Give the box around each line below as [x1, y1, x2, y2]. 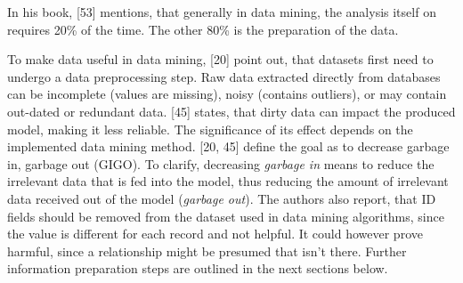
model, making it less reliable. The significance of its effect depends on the [7, 119, 413, 138]
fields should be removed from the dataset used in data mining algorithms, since [7, 206, 444, 225]
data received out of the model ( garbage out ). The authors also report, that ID [7, 189, 436, 207]
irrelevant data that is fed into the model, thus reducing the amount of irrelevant [7, 172, 449, 190]
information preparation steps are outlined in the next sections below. [7, 259, 388, 278]
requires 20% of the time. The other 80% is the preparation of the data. [7, 20, 399, 38]
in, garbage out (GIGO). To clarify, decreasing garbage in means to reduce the [7, 154, 435, 173]
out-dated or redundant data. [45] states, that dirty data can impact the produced [7, 101, 456, 120]
